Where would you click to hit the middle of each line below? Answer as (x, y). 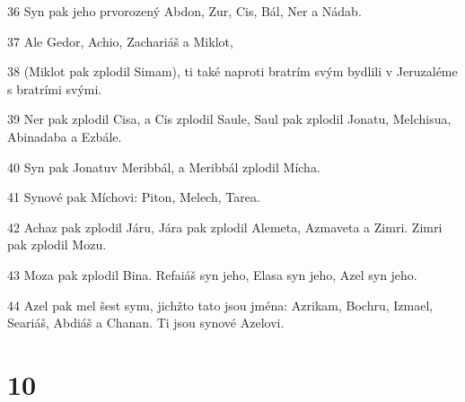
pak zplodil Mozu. (57, 245)
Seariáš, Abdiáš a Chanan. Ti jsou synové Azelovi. (146, 323)
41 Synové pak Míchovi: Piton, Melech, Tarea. (134, 197)
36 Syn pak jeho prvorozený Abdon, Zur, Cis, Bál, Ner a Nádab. (184, 11)
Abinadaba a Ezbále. (65, 136)
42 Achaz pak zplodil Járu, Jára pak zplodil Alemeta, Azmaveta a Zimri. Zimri (225, 227)
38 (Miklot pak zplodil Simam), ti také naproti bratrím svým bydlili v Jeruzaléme (232, 71)
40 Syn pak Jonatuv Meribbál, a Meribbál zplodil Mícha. (164, 166)
